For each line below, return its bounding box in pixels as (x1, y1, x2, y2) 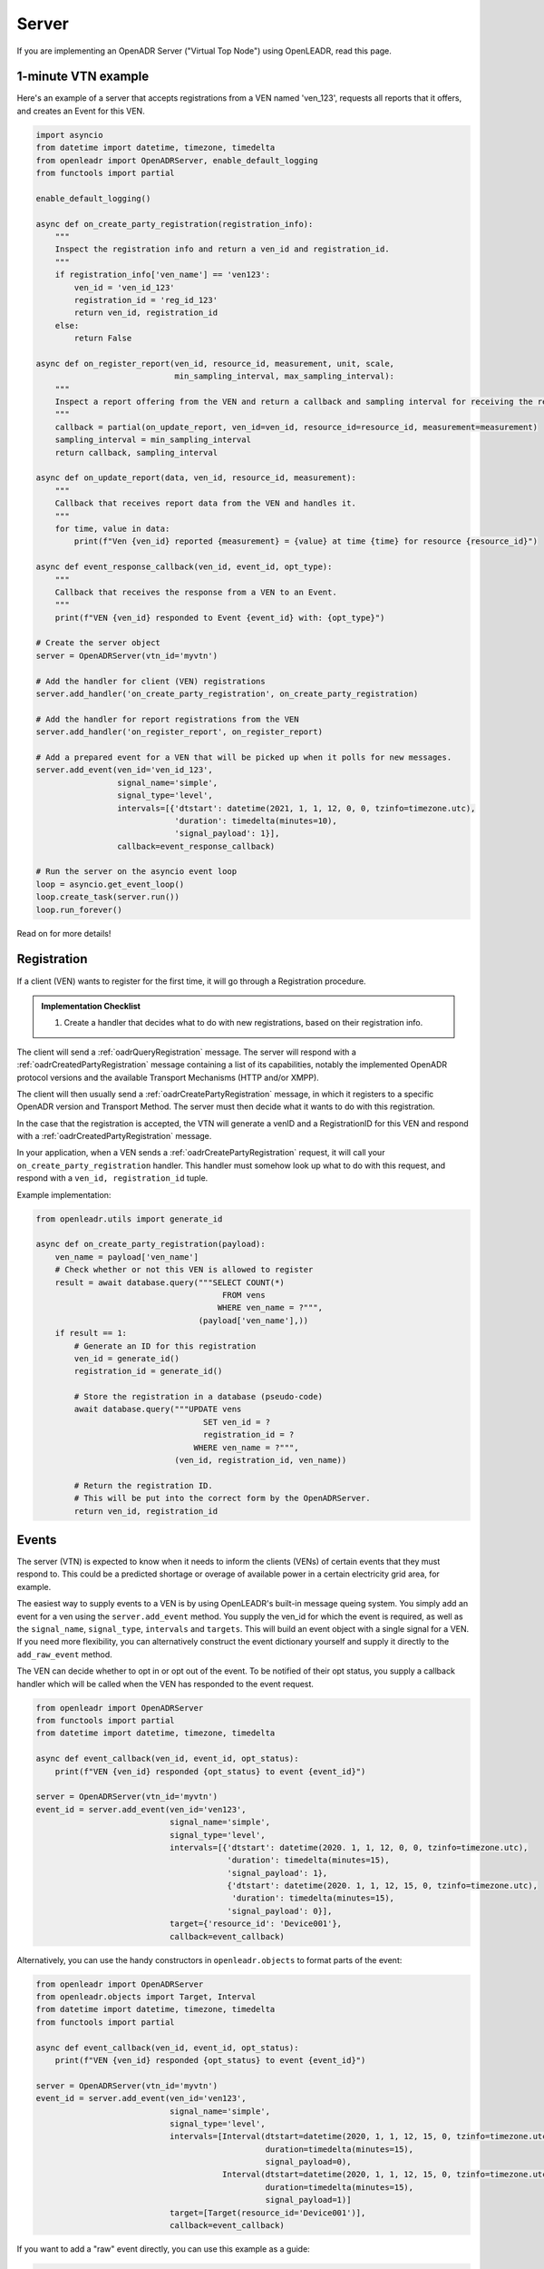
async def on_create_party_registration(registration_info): (35, 219, 314, 229)
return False (73, 333, 132, 344)
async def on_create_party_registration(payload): (35, 1239, 267, 1250)
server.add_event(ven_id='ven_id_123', (35, 765, 213, 775)
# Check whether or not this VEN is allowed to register (54, 1264, 314, 1275)
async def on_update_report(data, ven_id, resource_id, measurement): (35, 473, 357, 483)
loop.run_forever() (35, 904, 122, 915)
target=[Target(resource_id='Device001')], (169, 2207, 366, 2218)
